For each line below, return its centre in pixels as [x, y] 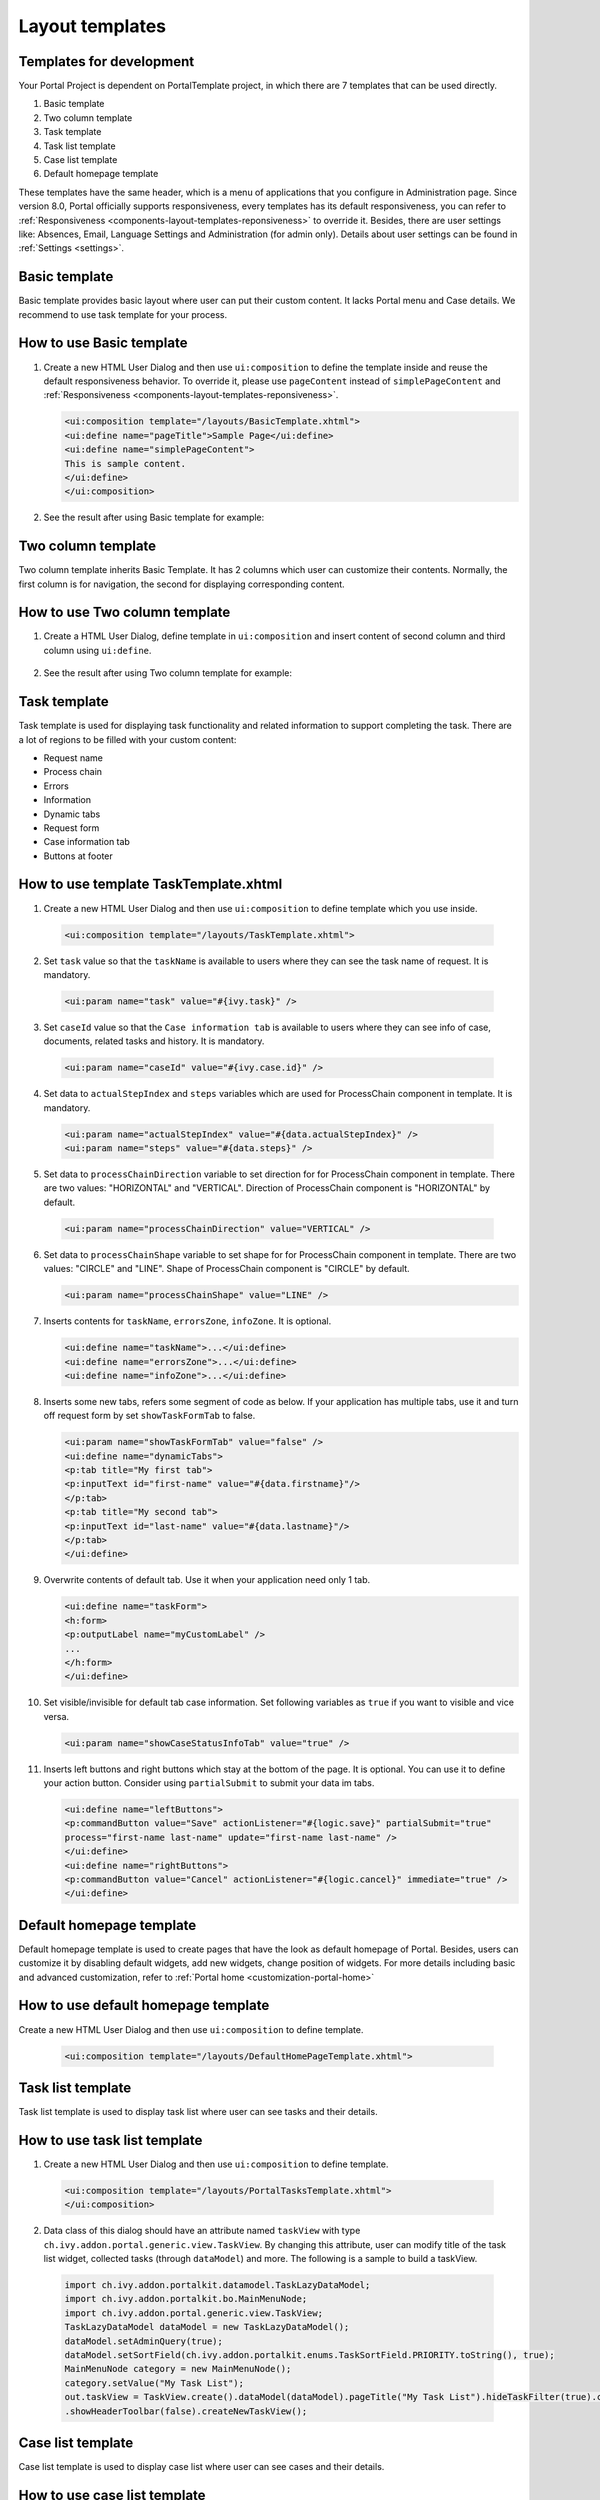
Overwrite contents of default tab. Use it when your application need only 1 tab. [207, 1580]
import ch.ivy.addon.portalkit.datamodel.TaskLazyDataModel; [217, 2285]
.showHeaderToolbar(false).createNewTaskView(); [186, 2411]
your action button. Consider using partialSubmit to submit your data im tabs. [209, 1783]
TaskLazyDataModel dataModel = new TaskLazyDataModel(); [207, 2327]
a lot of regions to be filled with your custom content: [127, 739]
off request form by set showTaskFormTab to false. [149, 1416]
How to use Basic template [103, 343]
